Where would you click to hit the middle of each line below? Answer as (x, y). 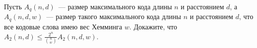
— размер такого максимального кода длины (114, 16)
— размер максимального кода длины (115, 6)
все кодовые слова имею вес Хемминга (63, 26)
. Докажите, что (153, 26)
